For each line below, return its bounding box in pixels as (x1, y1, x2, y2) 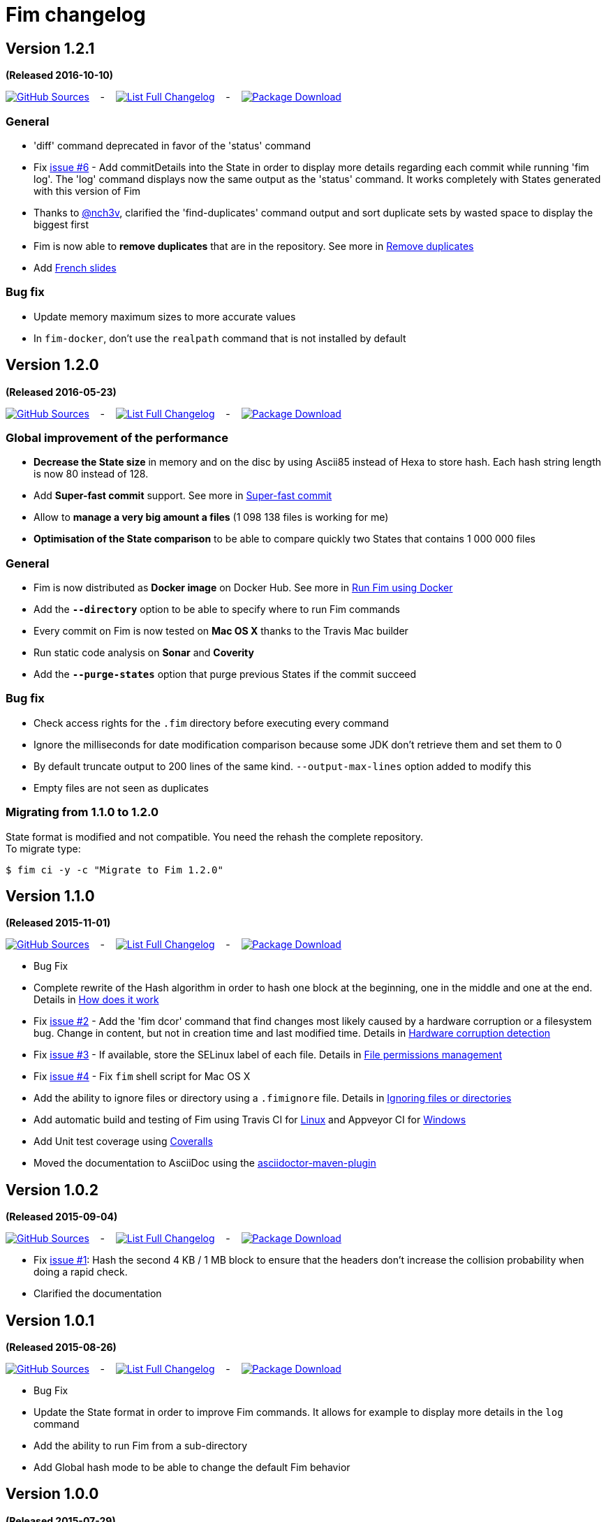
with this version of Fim (34, 184, 141, 197)
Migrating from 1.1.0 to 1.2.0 (6, 805, 158, 820)
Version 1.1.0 (6, 887, 95, 905)
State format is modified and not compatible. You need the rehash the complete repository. (6, 830, 423, 843)
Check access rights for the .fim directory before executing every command (34, 716, 389, 729)
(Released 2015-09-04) (6, 1211, 118, 1223)
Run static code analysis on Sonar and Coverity (34, 647, 254, 659)
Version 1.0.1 (6, 1311, 95, 1329)
